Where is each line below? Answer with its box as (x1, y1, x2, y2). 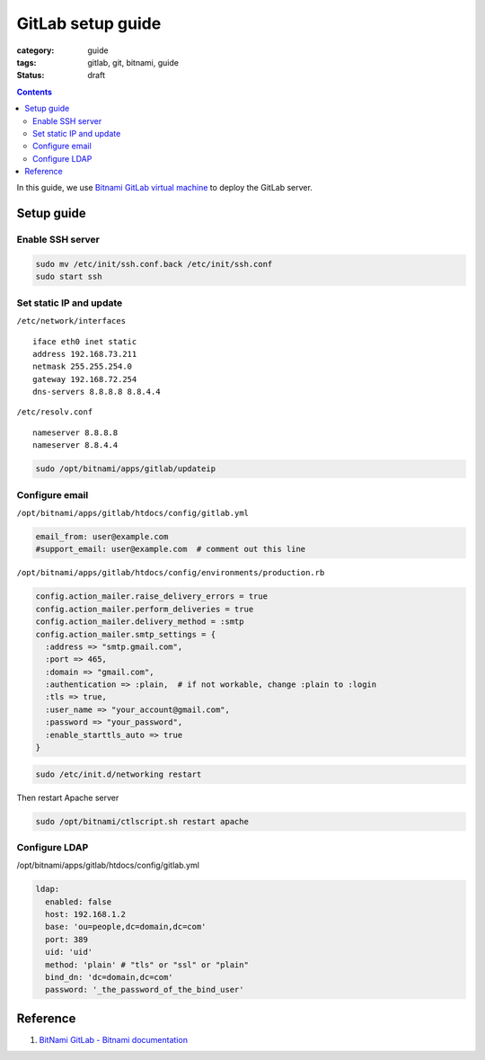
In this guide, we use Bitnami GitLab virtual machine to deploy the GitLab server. (16, 183, 313, 193)
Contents (16, 86, 53, 97)
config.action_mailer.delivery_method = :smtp (35, 617, 244, 627)
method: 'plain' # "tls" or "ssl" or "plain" (45, 959, 249, 970)
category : (16, 45, 55, 56)
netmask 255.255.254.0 (32, 361, 133, 372)
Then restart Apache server (16, 792, 119, 803)
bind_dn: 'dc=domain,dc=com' (45, 972, 174, 983)
